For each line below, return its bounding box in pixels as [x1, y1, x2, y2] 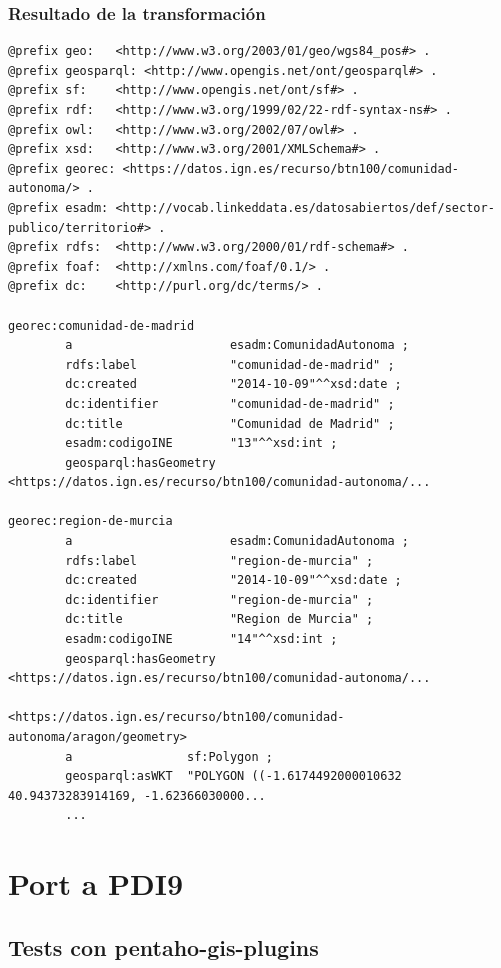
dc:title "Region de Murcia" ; [65, 612, 374, 627]
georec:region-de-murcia [8, 514, 173, 529]
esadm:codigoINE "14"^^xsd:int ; [65, 632, 338, 647]
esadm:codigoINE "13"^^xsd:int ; [65, 436, 338, 451]
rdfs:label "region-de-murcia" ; [65, 553, 374, 568]
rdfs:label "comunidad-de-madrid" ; [65, 357, 395, 372]
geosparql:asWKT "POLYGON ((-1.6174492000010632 [65, 769, 402, 784]
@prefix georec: [8, 161, 116, 176]
